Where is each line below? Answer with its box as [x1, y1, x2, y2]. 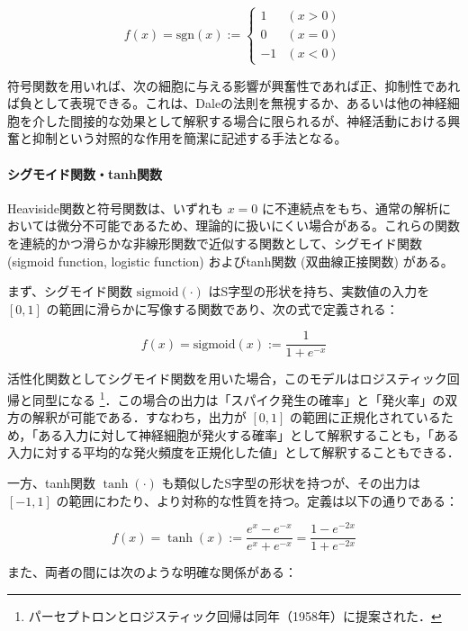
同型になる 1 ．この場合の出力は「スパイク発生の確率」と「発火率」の [31, 387, 445, 409]
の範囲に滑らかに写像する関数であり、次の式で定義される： [46, 299, 399, 318]
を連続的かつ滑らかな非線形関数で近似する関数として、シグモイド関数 [7, 233, 422, 252]
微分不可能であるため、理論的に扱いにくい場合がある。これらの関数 [57, 216, 460, 235]
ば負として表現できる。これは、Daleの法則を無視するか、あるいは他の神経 [7, 94, 447, 113]
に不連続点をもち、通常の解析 [262, 198, 439, 217]
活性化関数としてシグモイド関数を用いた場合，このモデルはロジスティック [7, 369, 447, 388]
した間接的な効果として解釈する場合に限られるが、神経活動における [44, 111, 448, 130]
